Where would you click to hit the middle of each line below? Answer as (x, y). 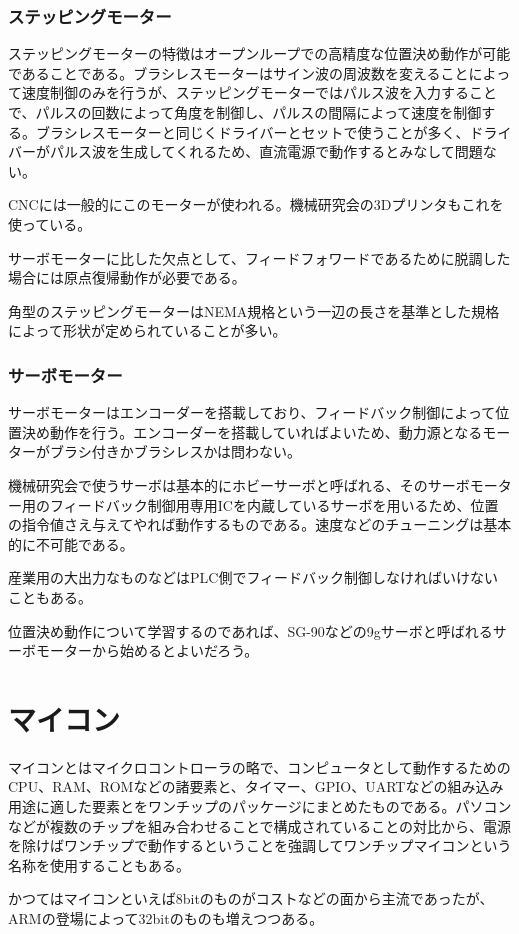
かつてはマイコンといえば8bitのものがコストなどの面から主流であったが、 (251, 898)
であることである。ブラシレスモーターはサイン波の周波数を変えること (238, 72)
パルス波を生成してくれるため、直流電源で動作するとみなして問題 (266, 151)
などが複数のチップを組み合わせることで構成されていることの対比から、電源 (260, 825)
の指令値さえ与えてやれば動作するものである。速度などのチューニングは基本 (260, 524)
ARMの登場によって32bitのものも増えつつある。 (166, 917)
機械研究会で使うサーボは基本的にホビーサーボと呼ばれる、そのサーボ (239, 484)
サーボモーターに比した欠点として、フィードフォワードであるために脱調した (259, 257)
